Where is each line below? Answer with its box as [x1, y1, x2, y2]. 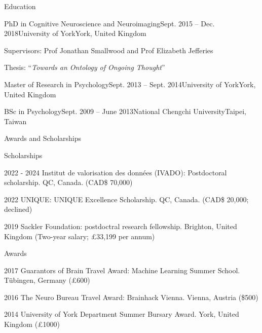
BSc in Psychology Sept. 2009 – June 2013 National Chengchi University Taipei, [4, 106, 246, 117]
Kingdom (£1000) [4, 319, 60, 329]
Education [4, 1, 36, 11]
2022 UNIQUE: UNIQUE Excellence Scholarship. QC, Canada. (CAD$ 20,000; [4, 194, 249, 204]
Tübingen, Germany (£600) [4, 275, 90, 285]
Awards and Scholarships [4, 133, 81, 143]
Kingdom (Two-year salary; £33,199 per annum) [4, 231, 155, 241]
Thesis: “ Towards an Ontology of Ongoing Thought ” [4, 62, 165, 72]
